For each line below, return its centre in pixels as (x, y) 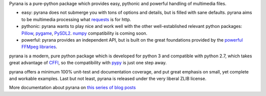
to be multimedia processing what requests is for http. (76, 19)
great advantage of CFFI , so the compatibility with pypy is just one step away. (88, 63)
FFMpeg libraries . (39, 47)
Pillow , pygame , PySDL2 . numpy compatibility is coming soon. (84, 33)
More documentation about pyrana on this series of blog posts (72, 88)
